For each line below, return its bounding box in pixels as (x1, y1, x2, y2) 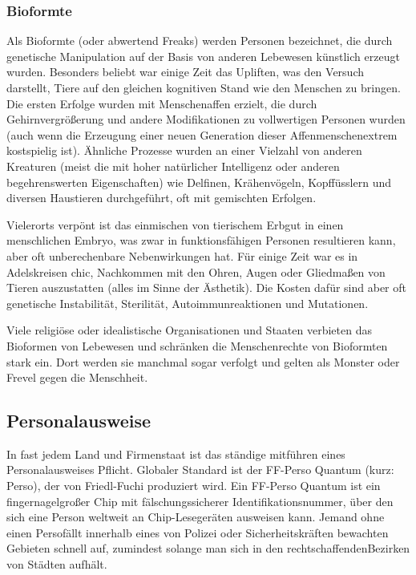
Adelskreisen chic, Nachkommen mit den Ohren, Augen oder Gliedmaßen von (6, 263, 386, 280)
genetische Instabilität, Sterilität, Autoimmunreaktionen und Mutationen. (6, 294, 369, 311)
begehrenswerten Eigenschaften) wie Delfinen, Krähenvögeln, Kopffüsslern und (6, 173, 391, 190)
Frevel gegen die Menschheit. (6, 369, 148, 386)
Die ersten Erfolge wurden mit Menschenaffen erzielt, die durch (6, 95, 317, 111)
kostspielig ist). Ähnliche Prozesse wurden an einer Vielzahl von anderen (6, 142, 362, 159)
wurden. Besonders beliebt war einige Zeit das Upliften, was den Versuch (6, 63, 364, 80)
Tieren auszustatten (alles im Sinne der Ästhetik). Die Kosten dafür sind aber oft (6, 279, 406, 296)
